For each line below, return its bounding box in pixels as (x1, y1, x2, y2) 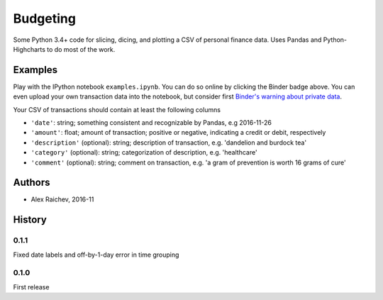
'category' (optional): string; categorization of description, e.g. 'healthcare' (30, 148, 258, 157)
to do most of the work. (47, 45, 116, 53)
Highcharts (13, 45, 46, 53)
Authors (13, 177, 50, 189)
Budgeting (13, 11, 76, 26)
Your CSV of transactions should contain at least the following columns (13, 105, 221, 113)
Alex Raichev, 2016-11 (30, 195, 94, 204)
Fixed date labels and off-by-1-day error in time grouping (13, 250, 179, 259)
